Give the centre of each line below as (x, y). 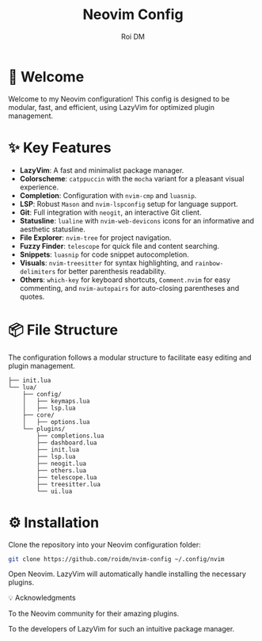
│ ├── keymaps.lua (56, 401)
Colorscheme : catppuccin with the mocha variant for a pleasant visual (132, 178)
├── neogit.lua (62, 464)
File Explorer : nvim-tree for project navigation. (95, 237)
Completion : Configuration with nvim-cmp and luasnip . (108, 195)
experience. (39, 187)
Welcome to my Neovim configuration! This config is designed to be (119, 99)
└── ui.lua (55, 491)
